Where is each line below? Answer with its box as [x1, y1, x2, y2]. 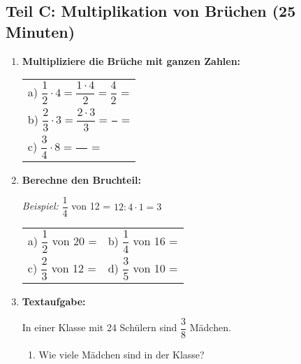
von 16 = [133, 233, 178, 249]
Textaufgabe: [22, 293, 86, 308]
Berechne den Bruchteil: [22, 172, 141, 187]
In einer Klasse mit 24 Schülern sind [22, 320, 177, 335]
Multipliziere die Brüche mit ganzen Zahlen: [22, 53, 241, 68]
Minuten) [6, 20, 75, 42]
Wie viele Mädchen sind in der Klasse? [38, 347, 205, 362]
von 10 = [133, 259, 178, 276]
